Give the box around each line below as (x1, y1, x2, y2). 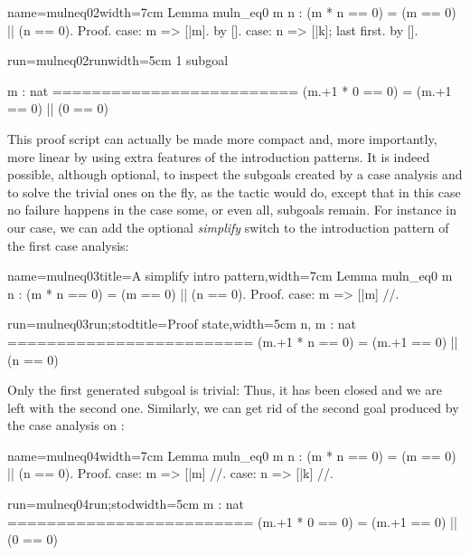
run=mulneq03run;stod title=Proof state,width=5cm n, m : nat (7, 314, 356, 333)
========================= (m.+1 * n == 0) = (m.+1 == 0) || (7, 331, 458, 350)
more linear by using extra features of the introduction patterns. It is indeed (7, 147, 430, 166)
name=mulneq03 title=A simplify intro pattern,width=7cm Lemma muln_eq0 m (7, 266, 453, 285)
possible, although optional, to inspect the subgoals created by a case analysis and (7, 165, 463, 184)
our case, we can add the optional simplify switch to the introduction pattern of (7, 217, 449, 236)
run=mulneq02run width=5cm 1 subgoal (7, 51, 229, 70)
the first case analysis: (7, 235, 129, 254)
